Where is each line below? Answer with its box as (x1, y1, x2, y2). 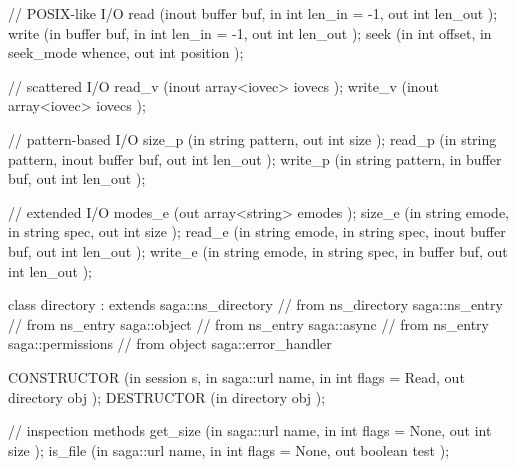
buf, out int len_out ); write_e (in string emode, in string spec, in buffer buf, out (8, 240, 508, 261)
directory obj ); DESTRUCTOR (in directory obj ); (8, 386, 326, 407)
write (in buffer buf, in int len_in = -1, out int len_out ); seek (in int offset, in (8, 22, 492, 43)
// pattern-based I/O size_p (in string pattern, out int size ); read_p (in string (8, 128, 497, 149)
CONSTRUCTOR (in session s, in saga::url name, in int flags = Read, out (8, 366, 465, 387)
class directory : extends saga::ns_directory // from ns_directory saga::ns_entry (8, 294, 503, 315)
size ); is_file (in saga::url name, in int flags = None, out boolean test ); (8, 439, 450, 460)
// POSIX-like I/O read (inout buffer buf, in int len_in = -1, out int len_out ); (8, 3, 498, 23)
